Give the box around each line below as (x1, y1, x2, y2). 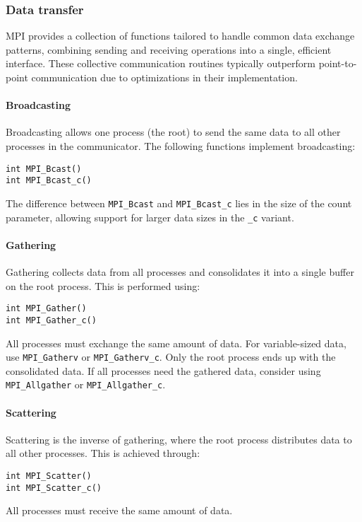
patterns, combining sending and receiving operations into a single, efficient (6, 42, 332, 57)
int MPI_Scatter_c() (6, 482, 102, 493)
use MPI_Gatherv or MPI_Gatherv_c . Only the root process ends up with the (6, 349, 336, 364)
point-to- (318, 56, 357, 71)
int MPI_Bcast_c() (6, 175, 92, 186)
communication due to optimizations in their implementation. (31, 70, 298, 84)
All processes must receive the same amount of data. (6, 503, 233, 518)
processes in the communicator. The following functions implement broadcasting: (6, 138, 356, 153)
